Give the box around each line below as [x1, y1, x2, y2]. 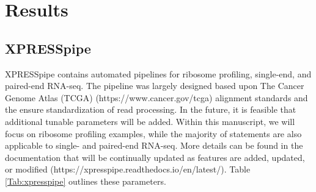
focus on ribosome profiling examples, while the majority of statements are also [5, 127, 302, 140]
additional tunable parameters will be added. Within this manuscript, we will [5, 115, 295, 127]
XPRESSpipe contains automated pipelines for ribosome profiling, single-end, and [5, 67, 312, 80]
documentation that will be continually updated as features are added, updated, [5, 151, 305, 163]
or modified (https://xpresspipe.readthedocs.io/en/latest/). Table [5, 163, 251, 176]
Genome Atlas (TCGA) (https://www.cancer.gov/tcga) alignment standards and [5, 91, 308, 104]
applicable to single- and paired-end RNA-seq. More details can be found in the [5, 139, 303, 152]
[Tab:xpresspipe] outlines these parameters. [5, 174, 166, 187]
